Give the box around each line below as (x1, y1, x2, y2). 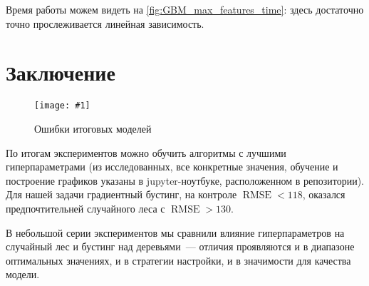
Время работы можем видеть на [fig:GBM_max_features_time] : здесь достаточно (6, 2, 364, 16)
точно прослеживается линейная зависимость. (6, 16, 204, 31)
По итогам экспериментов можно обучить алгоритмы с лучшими (6, 145, 286, 160)
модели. (6, 267, 40, 282)
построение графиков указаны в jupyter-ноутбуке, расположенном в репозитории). (6, 173, 364, 188)
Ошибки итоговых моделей (34, 121, 152, 136)
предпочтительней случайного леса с (6, 200, 165, 215)
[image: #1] (34, 101, 90, 111)
